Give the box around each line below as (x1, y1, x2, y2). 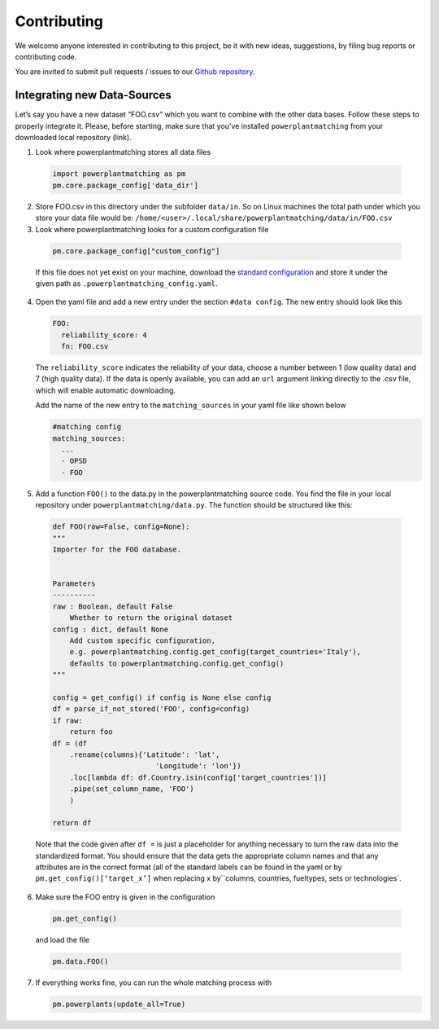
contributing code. (15, 51, 77, 61)
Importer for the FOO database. (52, 544, 182, 554)
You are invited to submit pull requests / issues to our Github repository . (15, 67, 255, 77)
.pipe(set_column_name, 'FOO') (69, 785, 194, 794)
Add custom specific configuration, (69, 636, 215, 645)
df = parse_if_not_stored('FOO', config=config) (52, 705, 250, 714)
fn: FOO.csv (61, 342, 109, 351)
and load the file (35, 934, 90, 944)
